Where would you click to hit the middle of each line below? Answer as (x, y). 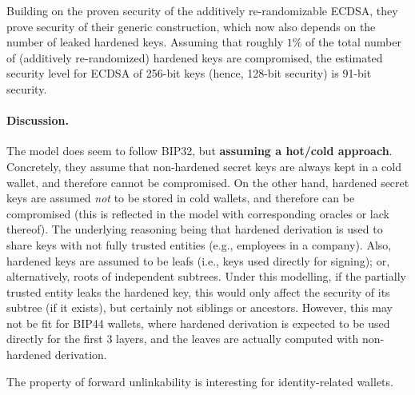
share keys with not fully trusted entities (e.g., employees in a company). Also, (199, 244)
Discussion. (38, 120)
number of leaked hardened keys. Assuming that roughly (145, 42)
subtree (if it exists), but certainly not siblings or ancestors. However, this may (200, 307)
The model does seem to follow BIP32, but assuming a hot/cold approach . (200, 151)
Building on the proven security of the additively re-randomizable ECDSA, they (202, 10)
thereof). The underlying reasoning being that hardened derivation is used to (195, 229)
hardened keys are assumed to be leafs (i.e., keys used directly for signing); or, (198, 260)
